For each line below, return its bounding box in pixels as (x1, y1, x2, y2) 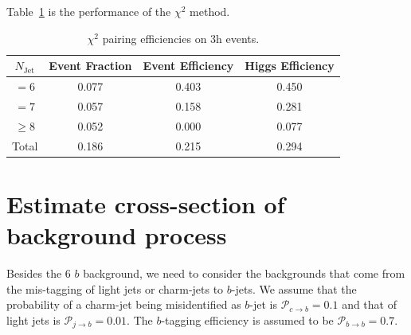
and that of (342, 296, 397, 313)
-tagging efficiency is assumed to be (161, 311, 334, 328)
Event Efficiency (143, 57, 234, 74)
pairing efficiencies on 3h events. (102, 29, 260, 46)
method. (190, 3, 230, 19)
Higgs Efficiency (245, 57, 335, 74)
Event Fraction (49, 57, 132, 74)
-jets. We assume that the (231, 280, 357, 297)
